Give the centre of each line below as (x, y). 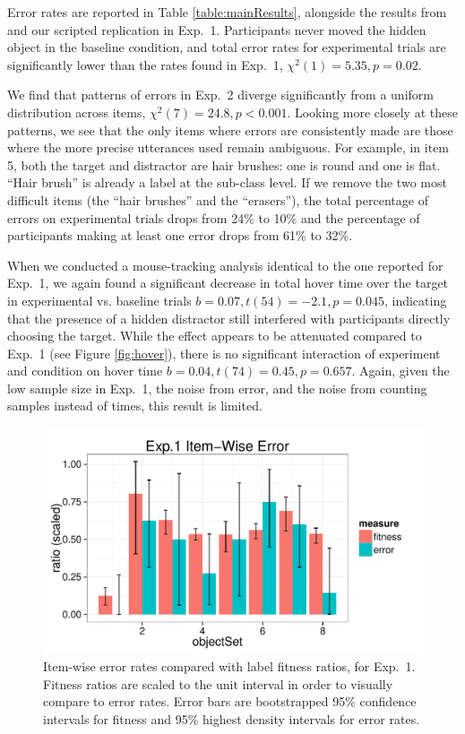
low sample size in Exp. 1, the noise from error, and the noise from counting (217, 388)
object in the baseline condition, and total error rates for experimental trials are (227, 47)
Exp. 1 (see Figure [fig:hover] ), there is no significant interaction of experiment (224, 353)
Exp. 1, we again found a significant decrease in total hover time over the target (228, 283)
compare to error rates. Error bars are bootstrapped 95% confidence (230, 701)
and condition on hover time (85, 371)
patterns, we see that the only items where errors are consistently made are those (230, 130)
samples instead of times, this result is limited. (135, 406)
